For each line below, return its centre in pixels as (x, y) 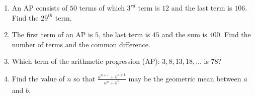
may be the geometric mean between (185, 78)
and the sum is (184, 34)
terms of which (102, 8)
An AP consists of (40, 8)
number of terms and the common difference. (81, 44)
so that (84, 78)
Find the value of (38, 78)
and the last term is (202, 8)
